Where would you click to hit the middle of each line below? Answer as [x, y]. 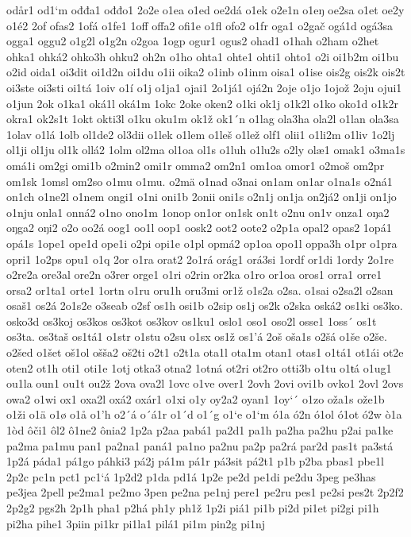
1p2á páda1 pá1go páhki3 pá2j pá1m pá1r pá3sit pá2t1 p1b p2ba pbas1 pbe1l [195, 461]
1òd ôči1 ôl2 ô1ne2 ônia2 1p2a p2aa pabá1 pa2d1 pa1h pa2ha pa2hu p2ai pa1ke [200, 430]
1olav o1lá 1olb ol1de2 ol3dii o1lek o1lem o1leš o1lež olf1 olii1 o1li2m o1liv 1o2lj [201, 134]
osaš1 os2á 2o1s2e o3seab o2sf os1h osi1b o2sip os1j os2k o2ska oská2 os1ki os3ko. [205, 305]
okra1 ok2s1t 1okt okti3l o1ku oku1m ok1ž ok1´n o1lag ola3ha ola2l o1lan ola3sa [203, 119]
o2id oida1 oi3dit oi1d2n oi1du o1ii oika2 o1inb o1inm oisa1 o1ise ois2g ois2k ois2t [206, 72]
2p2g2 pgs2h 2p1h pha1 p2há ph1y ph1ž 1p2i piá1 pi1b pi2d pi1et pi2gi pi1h [193, 508]
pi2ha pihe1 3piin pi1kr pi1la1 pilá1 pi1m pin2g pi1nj [136, 523]
